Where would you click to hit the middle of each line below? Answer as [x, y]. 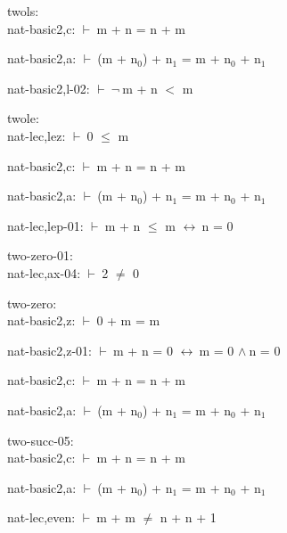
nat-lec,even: [41, 517]
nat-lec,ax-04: [44, 272]
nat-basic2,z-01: [49, 350]
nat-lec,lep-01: [45, 225]
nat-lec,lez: [37, 135]
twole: [23, 118]
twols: [23, 11]
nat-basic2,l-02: [49, 88]
